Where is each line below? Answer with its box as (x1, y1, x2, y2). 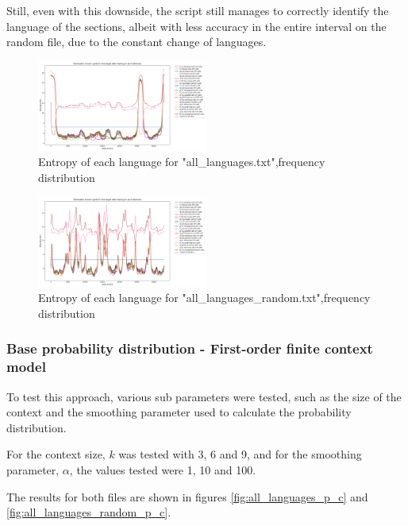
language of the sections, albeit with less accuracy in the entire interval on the (6, 17, 387, 34)
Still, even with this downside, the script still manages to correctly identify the (6, 2, 389, 18)
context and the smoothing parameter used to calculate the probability (6, 404, 352, 420)
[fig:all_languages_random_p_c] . (6, 504, 171, 520)
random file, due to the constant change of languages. (6, 33, 267, 50)
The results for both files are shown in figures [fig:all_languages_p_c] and (6, 488, 368, 505)
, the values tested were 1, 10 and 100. (69, 461, 256, 478)
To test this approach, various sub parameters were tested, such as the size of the (6, 388, 402, 404)
